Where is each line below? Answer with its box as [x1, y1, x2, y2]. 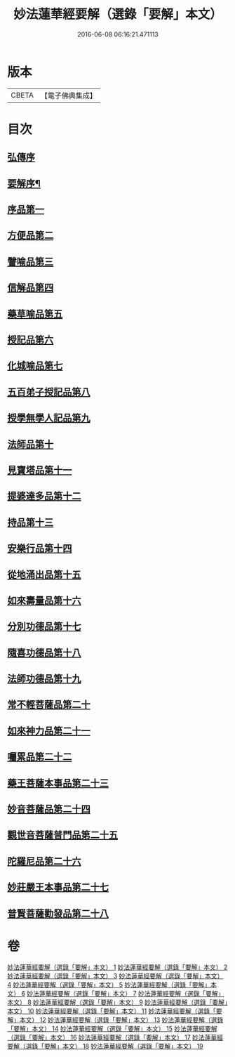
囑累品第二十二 [7, 751, 72, 763]
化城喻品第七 [7, 360, 63, 372]
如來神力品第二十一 [7, 725, 90, 737]
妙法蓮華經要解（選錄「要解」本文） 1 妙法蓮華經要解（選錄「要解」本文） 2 [7, 963, 228, 971]
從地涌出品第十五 [7, 568, 81, 580]
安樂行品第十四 [7, 542, 72, 555]
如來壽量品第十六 [7, 594, 81, 606]
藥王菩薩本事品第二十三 [7, 777, 109, 789]
